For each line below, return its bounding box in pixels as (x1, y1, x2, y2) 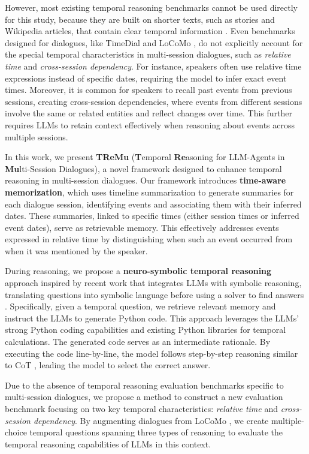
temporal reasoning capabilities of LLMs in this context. (5, 437, 211, 450)
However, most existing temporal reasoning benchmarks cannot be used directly (5, 1, 298, 13)
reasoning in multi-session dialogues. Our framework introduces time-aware (5, 174, 286, 187)
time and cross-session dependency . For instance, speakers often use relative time (5, 59, 302, 72)
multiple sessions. (5, 130, 68, 143)
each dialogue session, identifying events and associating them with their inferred (5, 197, 302, 210)
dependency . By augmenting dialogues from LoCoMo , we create (33, 414, 269, 426)
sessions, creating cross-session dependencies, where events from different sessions (5, 95, 302, 107)
